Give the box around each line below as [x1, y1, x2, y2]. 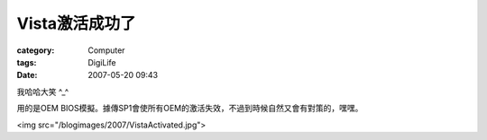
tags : [16, 57, 37, 67]
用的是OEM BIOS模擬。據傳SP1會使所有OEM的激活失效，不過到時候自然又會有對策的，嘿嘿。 [16, 103, 363, 114]
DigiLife [87, 57, 116, 67]
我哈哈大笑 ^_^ [16, 86, 69, 97]
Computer [87, 45, 125, 56]
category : [16, 45, 55, 56]
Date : [16, 70, 38, 81]
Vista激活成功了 [16, 13, 136, 33]
